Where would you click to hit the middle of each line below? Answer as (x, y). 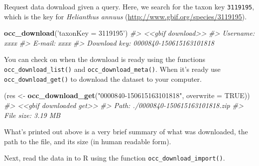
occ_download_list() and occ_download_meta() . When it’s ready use (112, 69)
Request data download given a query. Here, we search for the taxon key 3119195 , (129, 6)
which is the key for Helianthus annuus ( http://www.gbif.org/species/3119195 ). (126, 16)
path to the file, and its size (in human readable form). (88, 141)
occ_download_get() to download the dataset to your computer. (103, 79)
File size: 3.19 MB (32, 115)
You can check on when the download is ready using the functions (105, 59)
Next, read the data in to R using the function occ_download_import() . (115, 158)
